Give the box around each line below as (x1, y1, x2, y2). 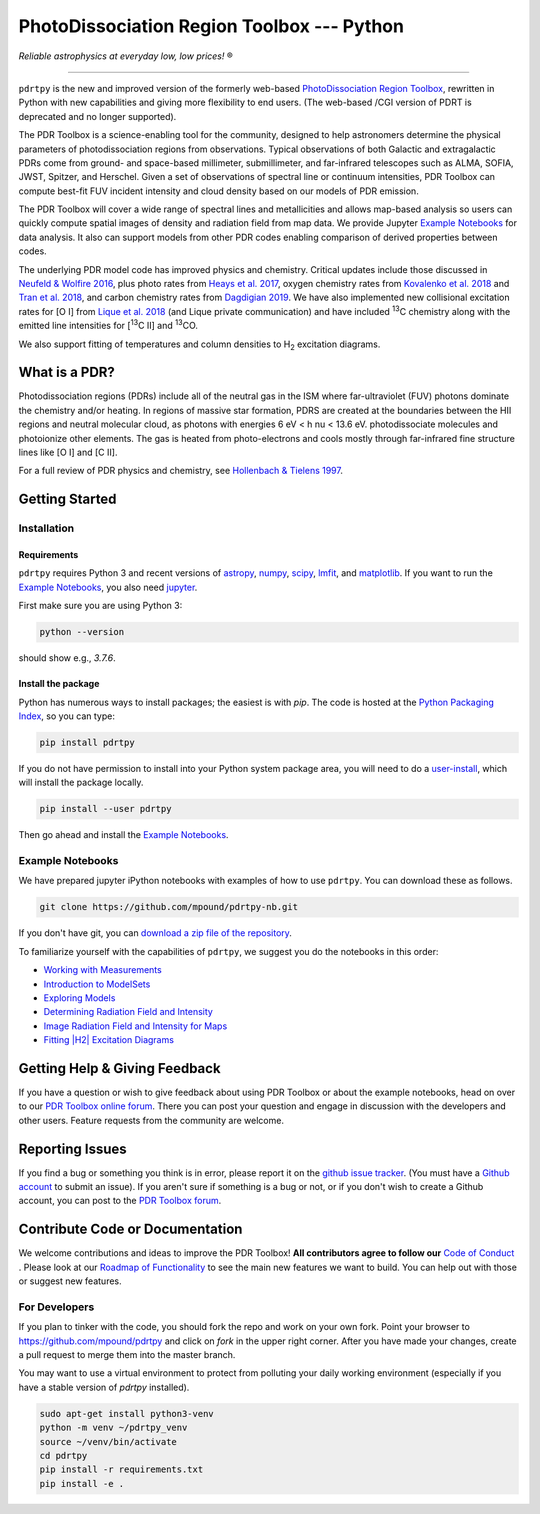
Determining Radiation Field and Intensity (43, 1006, 214, 1018)
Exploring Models (43, 991, 116, 1004)
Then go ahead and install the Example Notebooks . (18, 829, 229, 841)
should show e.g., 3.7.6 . (18, 652, 116, 664)
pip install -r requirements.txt (39, 1464, 204, 1475)
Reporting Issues (18, 1140, 127, 1157)
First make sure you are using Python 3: (18, 600, 183, 612)
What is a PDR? (18, 364, 115, 381)
